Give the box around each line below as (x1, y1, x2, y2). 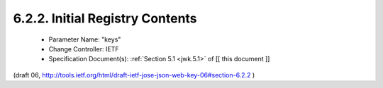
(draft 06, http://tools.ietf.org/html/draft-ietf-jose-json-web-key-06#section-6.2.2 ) (13, 70, 255, 79)
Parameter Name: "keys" (48, 35, 121, 44)
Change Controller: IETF (48, 44, 119, 53)
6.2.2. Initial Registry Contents (13, 11, 198, 26)
